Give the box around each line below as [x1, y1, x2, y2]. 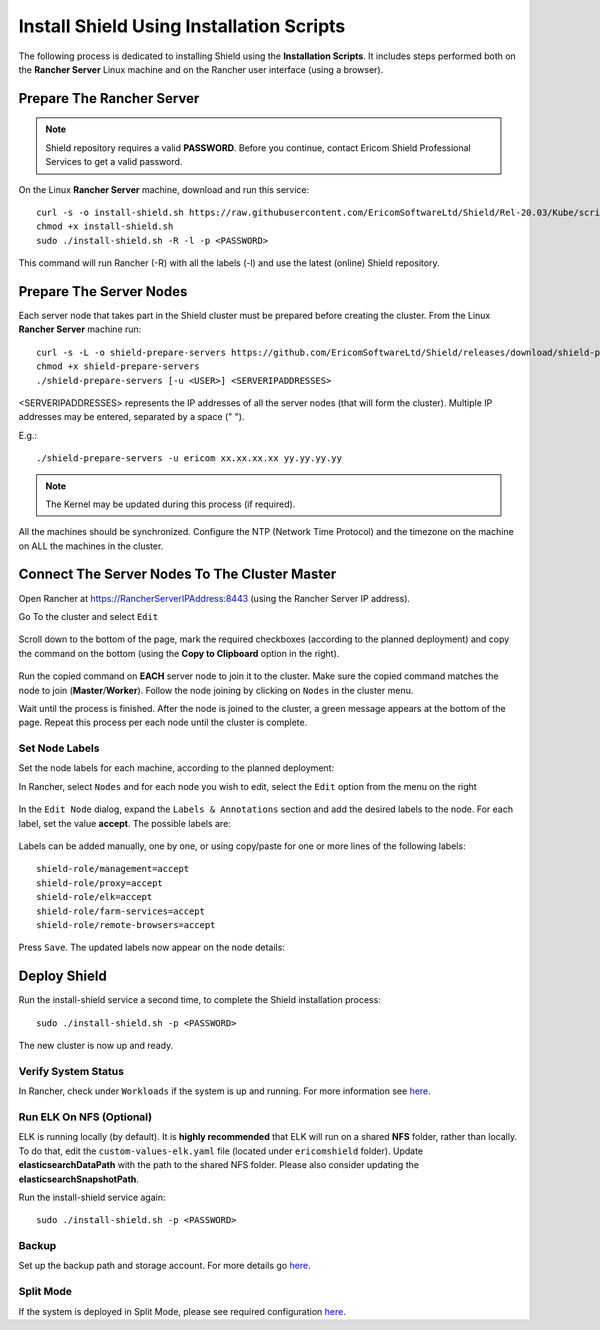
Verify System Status [18, 1064, 125, 1078]
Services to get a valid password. [45, 156, 183, 168]
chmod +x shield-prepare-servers [36, 361, 200, 372]
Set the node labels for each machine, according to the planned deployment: [18, 762, 335, 774]
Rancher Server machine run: [18, 323, 142, 335]
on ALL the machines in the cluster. [18, 540, 164, 552]
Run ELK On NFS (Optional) [18, 1110, 153, 1124]
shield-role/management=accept [36, 863, 190, 875]
